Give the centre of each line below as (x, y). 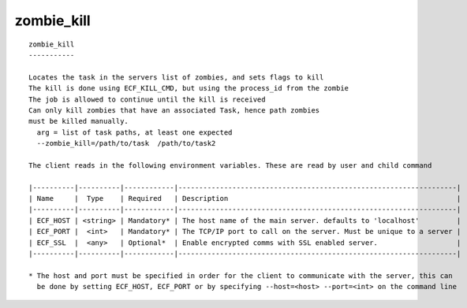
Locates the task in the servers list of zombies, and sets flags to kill (176, 77)
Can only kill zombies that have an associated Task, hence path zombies (174, 110)
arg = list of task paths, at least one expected (134, 132)
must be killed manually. (79, 121)
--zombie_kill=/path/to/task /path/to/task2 (126, 143)
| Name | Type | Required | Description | (245, 199)
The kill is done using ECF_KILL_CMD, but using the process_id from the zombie (189, 88)
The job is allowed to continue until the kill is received (147, 99)
